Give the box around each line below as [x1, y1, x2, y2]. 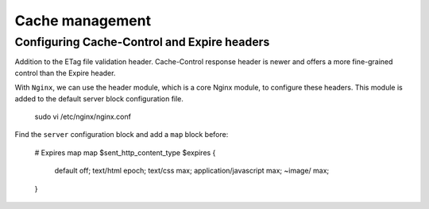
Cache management [14, 12, 151, 29]
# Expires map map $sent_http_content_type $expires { [34, 147, 216, 158]
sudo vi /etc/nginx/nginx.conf [34, 112, 131, 121]
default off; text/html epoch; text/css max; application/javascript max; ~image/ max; [54, 166, 330, 176]
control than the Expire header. [14, 68, 116, 78]
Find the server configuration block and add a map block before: [14, 130, 229, 139]
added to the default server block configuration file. [14, 93, 184, 103]
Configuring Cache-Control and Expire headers [14, 35, 270, 49]
